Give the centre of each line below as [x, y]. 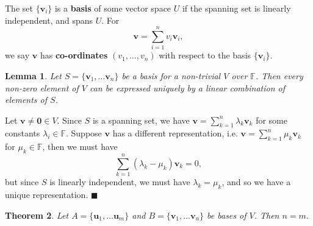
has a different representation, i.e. [175, 133]
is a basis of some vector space [113, 8]
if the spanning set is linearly [236, 8]
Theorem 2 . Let [37, 215]
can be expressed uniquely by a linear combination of [187, 87]
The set [19, 8]
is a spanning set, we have [141, 120]
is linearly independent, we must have [120, 182]
